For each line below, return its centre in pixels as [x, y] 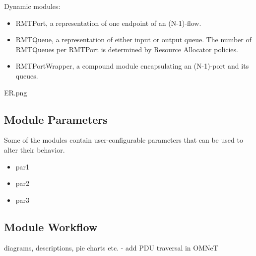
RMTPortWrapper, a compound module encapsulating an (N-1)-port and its [132, 66]
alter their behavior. [34, 149]
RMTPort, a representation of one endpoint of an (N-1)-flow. [108, 23]
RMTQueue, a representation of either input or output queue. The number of [133, 40]
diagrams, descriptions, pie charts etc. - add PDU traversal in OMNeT [111, 247]
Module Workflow [51, 226]
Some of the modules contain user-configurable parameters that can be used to [124, 140]
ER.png [16, 92]
